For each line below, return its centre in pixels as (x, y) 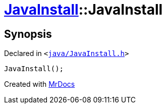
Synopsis (28, 34)
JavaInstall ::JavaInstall (84, 10)
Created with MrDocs (40, 84)
